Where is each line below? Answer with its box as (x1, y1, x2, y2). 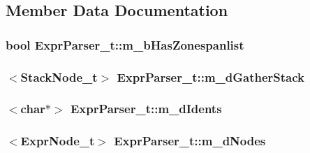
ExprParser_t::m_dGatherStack (117, 68, 305, 85)
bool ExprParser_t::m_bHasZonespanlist (6, 36, 244, 53)
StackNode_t (20, 68, 98, 85)
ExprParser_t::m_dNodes (114, 132, 266, 150)
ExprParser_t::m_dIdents (70, 100, 222, 117)
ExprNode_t (20, 132, 95, 150)
